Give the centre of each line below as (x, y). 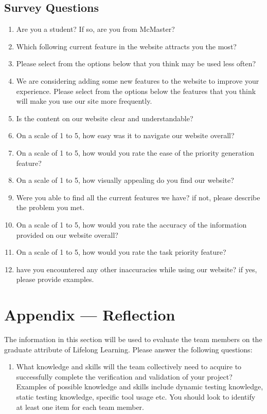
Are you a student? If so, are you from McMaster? (95, 29)
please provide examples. (55, 279)
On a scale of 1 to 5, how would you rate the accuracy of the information (131, 224)
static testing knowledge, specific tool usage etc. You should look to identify (136, 396)
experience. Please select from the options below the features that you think (136, 91)
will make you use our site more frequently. (84, 101)
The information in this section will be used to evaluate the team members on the (133, 339)
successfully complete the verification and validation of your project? (124, 376)
